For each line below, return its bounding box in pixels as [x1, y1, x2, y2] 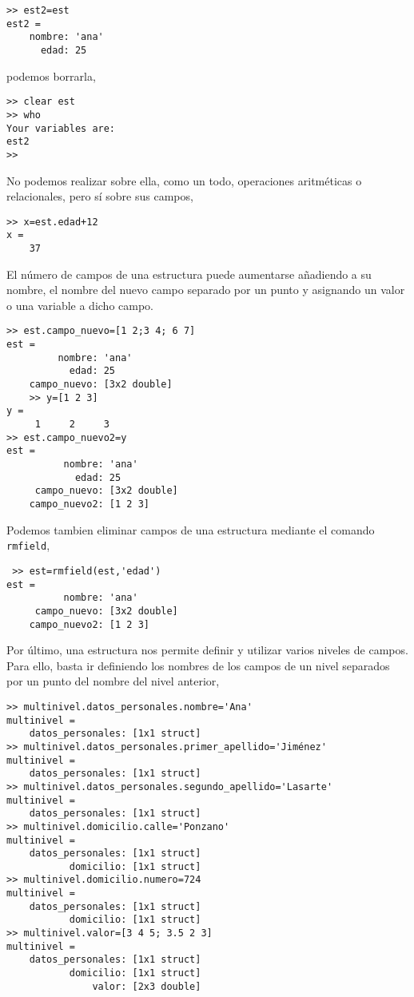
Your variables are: [6, 122, 116, 134]
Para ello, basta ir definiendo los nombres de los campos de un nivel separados [6, 657, 390, 673]
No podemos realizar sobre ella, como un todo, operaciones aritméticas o [6, 172, 362, 189]
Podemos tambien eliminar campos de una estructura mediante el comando [6, 521, 375, 538]
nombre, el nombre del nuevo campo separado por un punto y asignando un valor [6, 281, 405, 298]
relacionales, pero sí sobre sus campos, [6, 188, 193, 205]
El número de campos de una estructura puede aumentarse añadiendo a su [6, 265, 372, 282]
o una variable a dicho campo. [6, 296, 153, 313]
